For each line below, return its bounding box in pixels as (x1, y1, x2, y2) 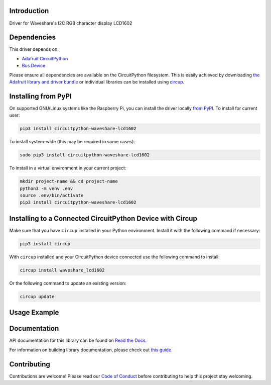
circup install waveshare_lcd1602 (20, 267, 105, 273)
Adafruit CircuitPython (22, 55, 68, 61)
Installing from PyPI (9, 92, 72, 101)
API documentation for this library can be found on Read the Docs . (9, 337, 147, 344)
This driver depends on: (9, 46, 59, 52)
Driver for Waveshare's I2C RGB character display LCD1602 (9, 20, 132, 26)
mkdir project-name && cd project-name (20, 178, 118, 184)
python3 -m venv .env (20, 185, 73, 191)
